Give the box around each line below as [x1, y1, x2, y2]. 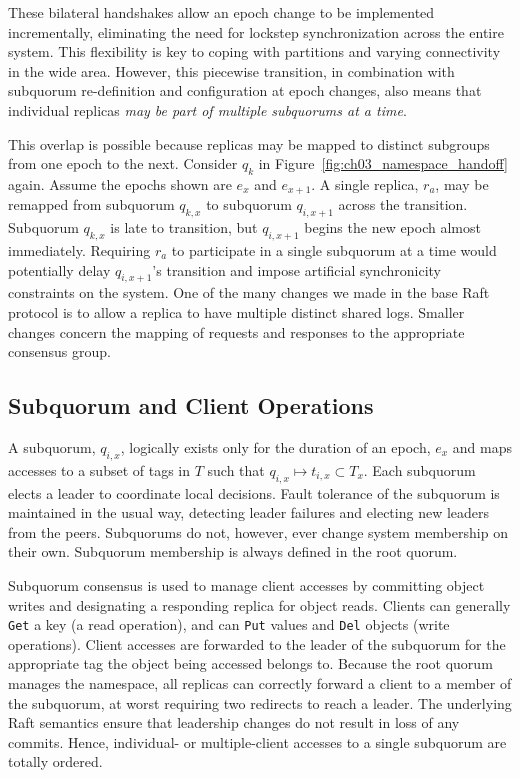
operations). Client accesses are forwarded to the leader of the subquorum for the [8, 633, 506, 654]
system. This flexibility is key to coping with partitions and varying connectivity [8, 41, 501, 62]
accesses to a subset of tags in [8, 459, 191, 480]
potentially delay [8, 259, 111, 280]
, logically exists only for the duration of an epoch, [120, 436, 431, 457]
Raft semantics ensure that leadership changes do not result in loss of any [8, 712, 460, 733]
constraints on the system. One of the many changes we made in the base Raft [8, 282, 490, 303]
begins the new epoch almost [304, 217, 481, 238]
